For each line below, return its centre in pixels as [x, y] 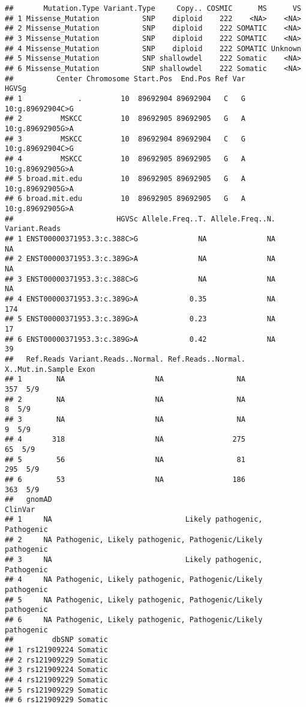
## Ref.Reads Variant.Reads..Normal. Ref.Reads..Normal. [125, 359]
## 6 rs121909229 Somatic [56, 700]
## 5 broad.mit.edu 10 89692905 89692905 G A [125, 179]
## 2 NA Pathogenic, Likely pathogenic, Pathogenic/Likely [134, 539]
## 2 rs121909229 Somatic [56, 660]
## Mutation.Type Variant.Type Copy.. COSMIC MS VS [153, 8]
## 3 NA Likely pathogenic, [134, 560]
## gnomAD [28, 500]
